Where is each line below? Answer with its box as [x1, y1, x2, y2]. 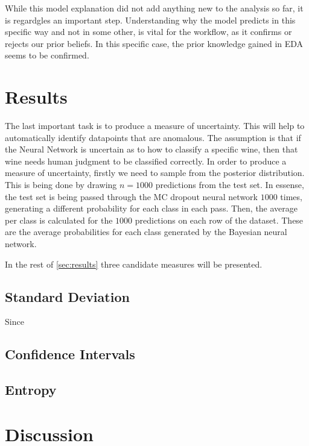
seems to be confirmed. [5, 49, 89, 61]
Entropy [5, 380, 57, 399]
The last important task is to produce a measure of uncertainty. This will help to [5, 119, 305, 132]
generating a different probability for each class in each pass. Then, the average [5, 202, 298, 215]
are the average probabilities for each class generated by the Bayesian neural [5, 225, 287, 238]
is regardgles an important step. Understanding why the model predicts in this [5, 13, 296, 26]
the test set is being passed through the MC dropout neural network [5, 190, 258, 203]
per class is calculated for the [5, 213, 113, 226]
